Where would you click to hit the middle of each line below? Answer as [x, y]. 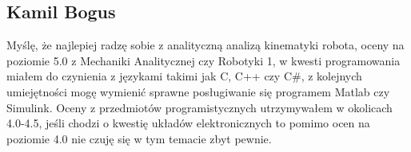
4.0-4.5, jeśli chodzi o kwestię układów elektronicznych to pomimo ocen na [188, 123]
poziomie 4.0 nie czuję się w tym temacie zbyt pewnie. [139, 138]
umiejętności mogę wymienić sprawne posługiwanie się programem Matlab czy [198, 91]
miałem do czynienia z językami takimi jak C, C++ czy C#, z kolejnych [184, 76]
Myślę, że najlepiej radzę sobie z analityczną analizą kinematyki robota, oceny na [205, 45]
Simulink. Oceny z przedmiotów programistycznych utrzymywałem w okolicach [200, 107]
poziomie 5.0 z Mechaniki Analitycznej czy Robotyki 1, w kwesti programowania [204, 60]
